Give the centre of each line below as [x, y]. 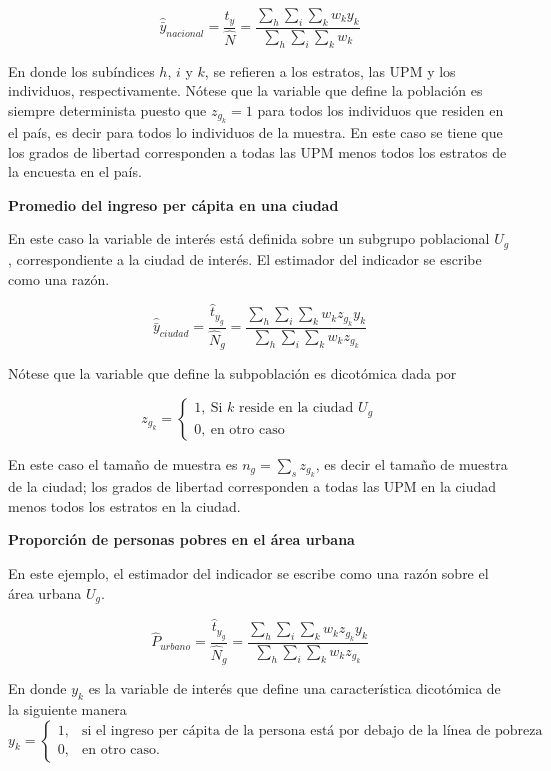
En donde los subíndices [81, 70]
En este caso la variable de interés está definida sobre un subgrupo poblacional [249, 238]
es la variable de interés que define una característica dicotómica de [294, 688]
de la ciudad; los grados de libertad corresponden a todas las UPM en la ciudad [252, 486]
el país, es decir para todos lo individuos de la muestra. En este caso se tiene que [255, 132]
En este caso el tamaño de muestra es [123, 463]
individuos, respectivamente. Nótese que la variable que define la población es [245, 90]
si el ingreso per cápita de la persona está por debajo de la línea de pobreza [312, 731]
